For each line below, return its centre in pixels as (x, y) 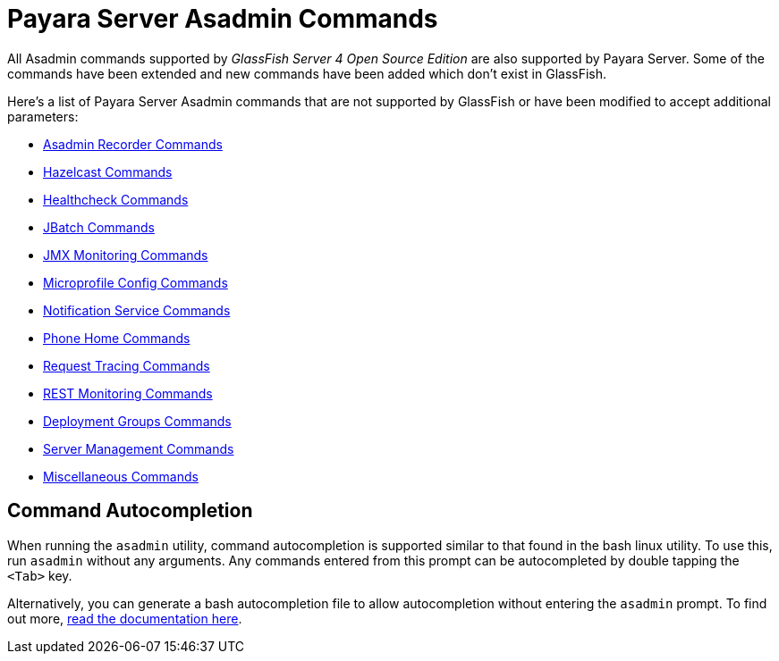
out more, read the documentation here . (125, 618)
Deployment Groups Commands (137, 421)
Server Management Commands (139, 448)
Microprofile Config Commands (135, 282)
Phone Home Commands (117, 338)
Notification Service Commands (137, 310)
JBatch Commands (99, 227)
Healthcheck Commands (116, 199)
